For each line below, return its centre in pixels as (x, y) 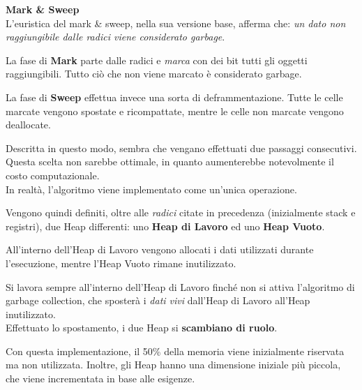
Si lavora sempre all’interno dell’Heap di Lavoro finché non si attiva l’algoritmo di (180, 286)
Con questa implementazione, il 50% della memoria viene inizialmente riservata (175, 351)
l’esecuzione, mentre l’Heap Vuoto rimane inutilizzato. (121, 263)
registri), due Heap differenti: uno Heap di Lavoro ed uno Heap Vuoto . (165, 226)
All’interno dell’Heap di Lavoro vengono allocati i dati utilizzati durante (160, 249)
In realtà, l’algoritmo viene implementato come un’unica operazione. (151, 189)
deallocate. (28, 125)
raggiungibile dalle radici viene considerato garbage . (115, 37)
